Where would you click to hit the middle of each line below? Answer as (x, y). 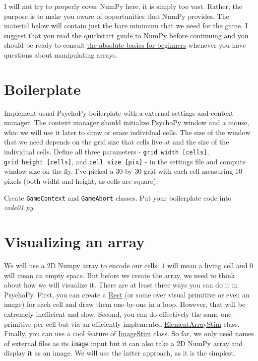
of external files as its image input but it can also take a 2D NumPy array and (124, 343)
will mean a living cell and (207, 265)
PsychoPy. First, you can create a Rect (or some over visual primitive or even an (127, 294)
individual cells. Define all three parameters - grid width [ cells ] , (107, 152)
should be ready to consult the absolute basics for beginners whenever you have (125, 45)
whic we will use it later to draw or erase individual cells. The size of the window (127, 132)
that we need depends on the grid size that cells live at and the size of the (117, 142)
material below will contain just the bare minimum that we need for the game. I (126, 26)
